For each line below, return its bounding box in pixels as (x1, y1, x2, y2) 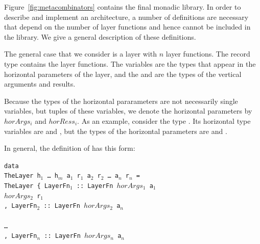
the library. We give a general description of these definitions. (4, 31, 196, 42)
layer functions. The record (166, 48, 250, 59)
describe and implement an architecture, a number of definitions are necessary (4, 11, 249, 22)
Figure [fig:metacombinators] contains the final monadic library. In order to (4, 2, 241, 12)
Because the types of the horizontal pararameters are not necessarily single (4, 95, 238, 106)
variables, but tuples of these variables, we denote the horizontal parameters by (4, 105, 252, 116)
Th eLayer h (4, 172, 41, 180)
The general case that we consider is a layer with (4, 48, 157, 59)
